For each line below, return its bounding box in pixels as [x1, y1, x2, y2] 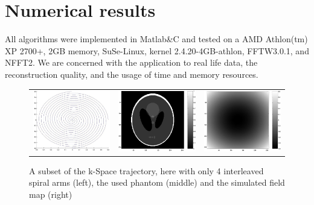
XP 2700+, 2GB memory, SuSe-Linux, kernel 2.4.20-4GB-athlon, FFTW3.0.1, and [5, 44, 309, 57]
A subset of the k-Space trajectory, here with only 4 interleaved [29, 164, 264, 177]
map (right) [29, 188, 72, 200]
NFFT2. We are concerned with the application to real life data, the [5, 56, 258, 69]
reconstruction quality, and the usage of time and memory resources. [5, 68, 258, 80]
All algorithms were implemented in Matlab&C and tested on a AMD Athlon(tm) [5, 33, 308, 45]
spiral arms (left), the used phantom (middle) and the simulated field [29, 176, 285, 189]
